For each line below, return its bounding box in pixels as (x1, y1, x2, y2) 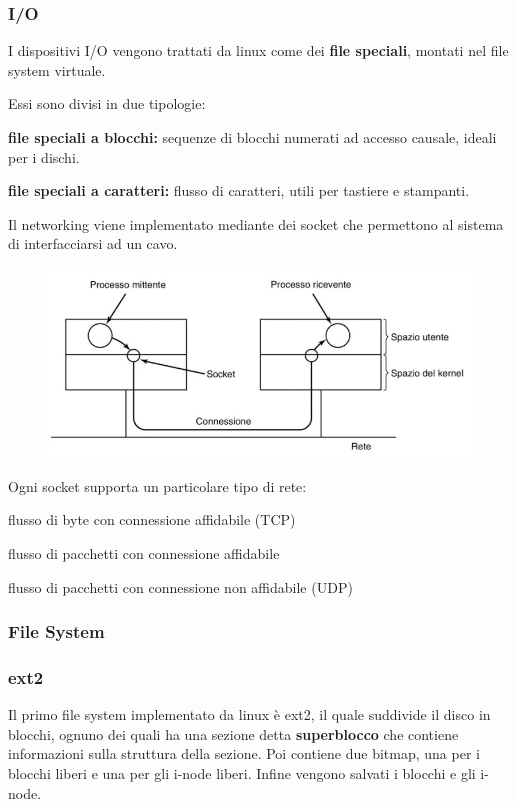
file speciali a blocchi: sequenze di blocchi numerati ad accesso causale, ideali (8, 127, 497, 147)
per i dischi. (8, 146, 80, 167)
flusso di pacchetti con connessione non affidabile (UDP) (8, 576, 353, 597)
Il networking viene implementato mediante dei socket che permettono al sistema (8, 213, 504, 234)
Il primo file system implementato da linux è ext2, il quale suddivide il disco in (8, 704, 491, 725)
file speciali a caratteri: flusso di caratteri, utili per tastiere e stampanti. (8, 180, 470, 201)
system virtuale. (8, 59, 106, 80)
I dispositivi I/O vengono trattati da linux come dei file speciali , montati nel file (8, 40, 509, 61)
